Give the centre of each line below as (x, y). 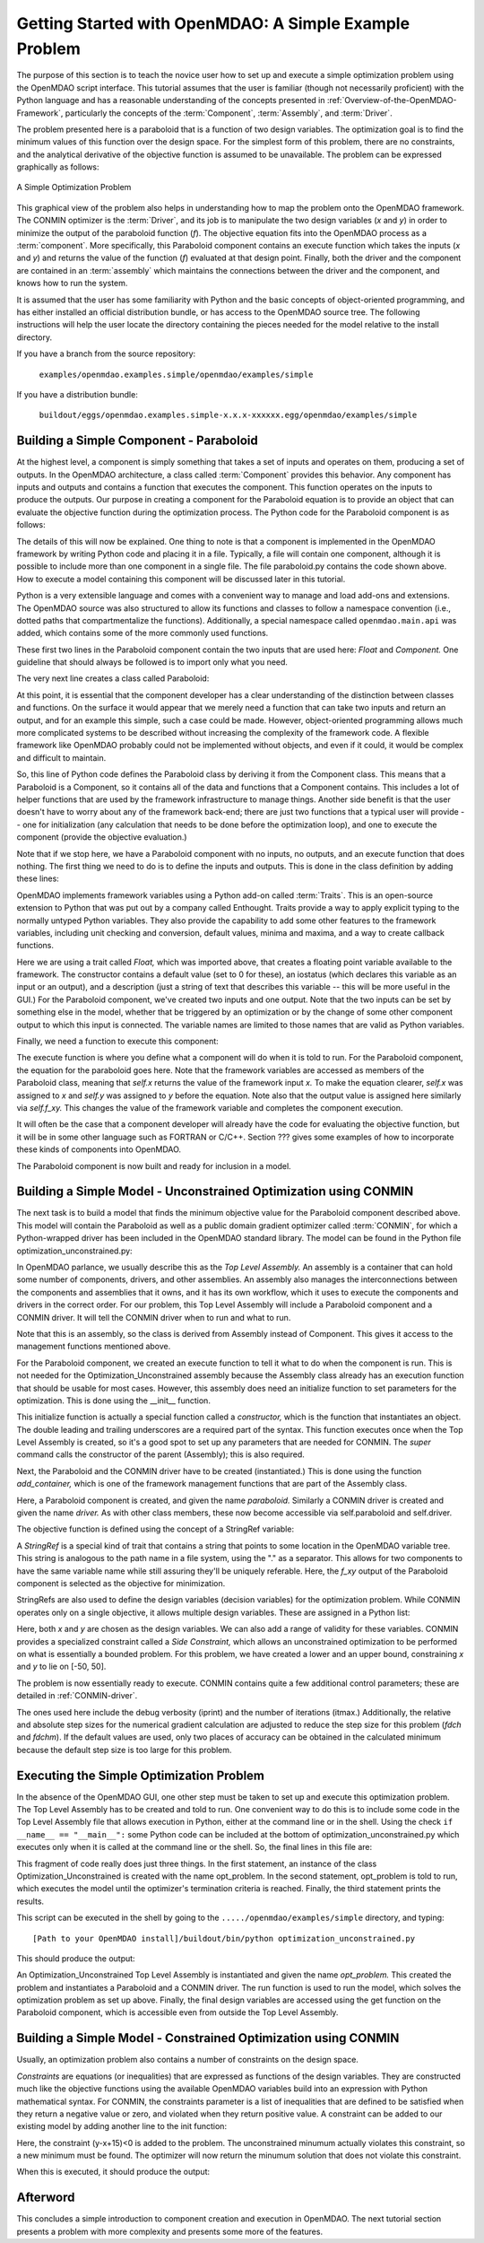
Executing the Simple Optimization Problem (140, 1775)
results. (30, 1901)
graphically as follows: (58, 167)
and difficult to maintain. (61, 757)
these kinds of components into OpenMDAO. (99, 1149)
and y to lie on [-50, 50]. (61, 1667)
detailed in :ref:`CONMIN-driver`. (77, 1696)
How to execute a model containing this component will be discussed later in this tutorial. (181, 579)
